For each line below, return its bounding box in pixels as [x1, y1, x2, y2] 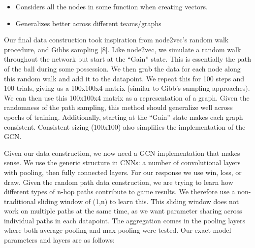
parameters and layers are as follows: [4, 235, 115, 245]
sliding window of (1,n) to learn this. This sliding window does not [38, 196, 239, 206]
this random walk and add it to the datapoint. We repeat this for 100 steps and [4, 73, 245, 83]
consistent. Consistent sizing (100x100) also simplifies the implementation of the [4, 121, 246, 132]
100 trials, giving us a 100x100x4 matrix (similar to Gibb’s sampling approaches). [4, 83, 250, 93]
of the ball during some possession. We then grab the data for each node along [4, 63, 241, 73]
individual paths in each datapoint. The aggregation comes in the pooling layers [4, 215, 245, 225]
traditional [4, 196, 36, 206]
